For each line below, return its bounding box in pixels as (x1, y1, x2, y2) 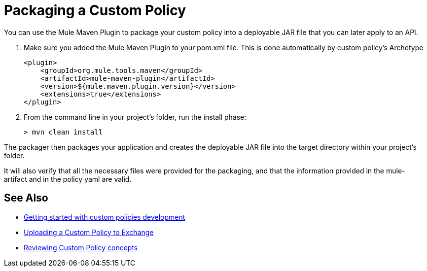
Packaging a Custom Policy (4, 2, 186, 19)
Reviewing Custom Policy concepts (24, 243, 138, 252)
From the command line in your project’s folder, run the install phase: (24, 112, 247, 121)
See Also (4, 192, 48, 204)
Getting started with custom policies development (24, 212, 185, 221)
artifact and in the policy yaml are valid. (4, 174, 132, 183)
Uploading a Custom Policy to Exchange (24, 228, 154, 237)
